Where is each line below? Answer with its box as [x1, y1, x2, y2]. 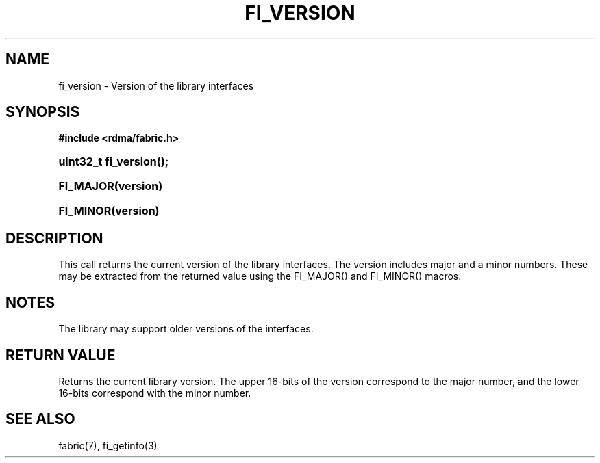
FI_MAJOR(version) [58, 179, 163, 194]
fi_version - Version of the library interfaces [58, 79, 254, 92]
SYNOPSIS [5, 103, 80, 121]
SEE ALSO [5, 410, 75, 428]
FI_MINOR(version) [58, 204, 160, 218]
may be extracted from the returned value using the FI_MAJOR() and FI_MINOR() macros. [58, 270, 462, 282]
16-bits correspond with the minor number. [58, 386, 251, 399]
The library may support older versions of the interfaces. [58, 323, 314, 335]
